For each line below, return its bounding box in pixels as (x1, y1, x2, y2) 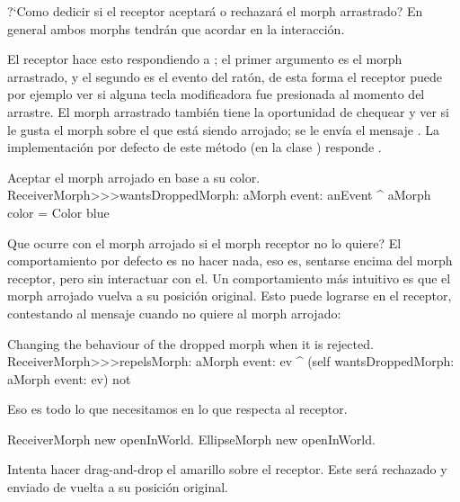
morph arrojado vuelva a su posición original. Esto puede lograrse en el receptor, (7, 286, 452, 305)
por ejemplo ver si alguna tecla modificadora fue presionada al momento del (7, 85, 425, 103)
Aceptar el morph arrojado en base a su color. (7, 167, 261, 186)
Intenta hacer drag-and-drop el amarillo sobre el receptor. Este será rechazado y (7, 460, 447, 479)
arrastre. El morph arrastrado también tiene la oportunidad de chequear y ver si (7, 102, 450, 121)
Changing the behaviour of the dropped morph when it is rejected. (7, 334, 374, 353)
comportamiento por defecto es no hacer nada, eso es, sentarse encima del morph (7, 251, 453, 270)
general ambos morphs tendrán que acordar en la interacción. (7, 19, 345, 38)
